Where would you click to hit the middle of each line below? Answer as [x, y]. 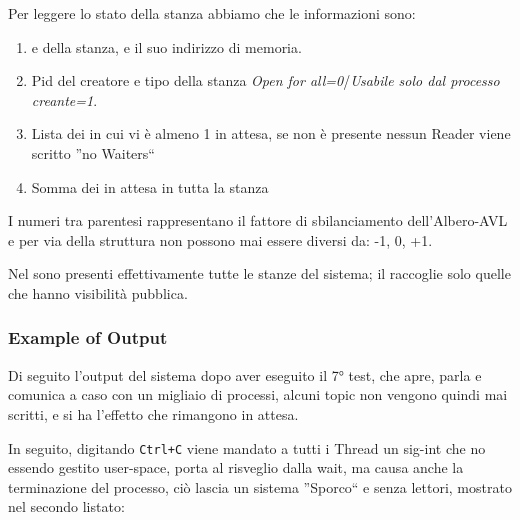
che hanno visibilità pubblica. [98, 292]
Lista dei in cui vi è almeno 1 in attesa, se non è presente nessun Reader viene [271, 133]
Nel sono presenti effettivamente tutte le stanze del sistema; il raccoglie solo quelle [259, 273]
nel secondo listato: [66, 506]
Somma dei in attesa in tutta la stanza [150, 186]
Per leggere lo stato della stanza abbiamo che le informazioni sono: [212, 13]
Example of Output [88, 337]
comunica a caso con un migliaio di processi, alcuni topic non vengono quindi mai [258, 394]
